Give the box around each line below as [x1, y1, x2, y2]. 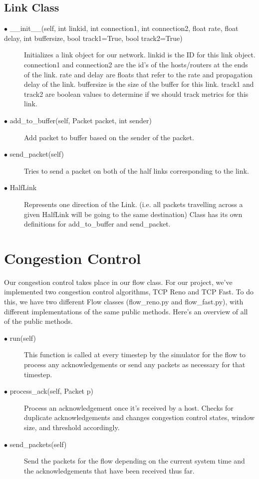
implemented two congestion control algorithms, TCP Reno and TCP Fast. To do [4, 286, 254, 297]
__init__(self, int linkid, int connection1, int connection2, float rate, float [9, 23, 239, 33]
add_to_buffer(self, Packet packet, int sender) [9, 115, 152, 125]
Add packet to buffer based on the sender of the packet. [24, 132, 194, 142]
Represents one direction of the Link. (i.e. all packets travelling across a [24, 199, 243, 209]
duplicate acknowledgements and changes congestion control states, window [24, 412, 255, 423]
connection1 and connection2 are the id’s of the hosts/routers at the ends [24, 59, 248, 69]
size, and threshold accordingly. [24, 422, 120, 432]
